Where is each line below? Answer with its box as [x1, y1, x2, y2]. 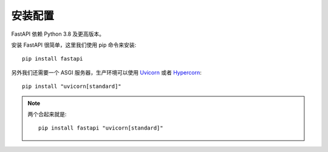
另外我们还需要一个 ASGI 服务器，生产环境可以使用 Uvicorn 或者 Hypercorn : [11, 68, 202, 76]
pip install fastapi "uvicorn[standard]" [38, 125, 163, 131]
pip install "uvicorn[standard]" [22, 83, 121, 90]
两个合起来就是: [27, 110, 67, 117]
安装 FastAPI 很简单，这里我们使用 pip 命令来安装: [11, 41, 137, 48]
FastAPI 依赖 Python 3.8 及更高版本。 [11, 30, 105, 38]
